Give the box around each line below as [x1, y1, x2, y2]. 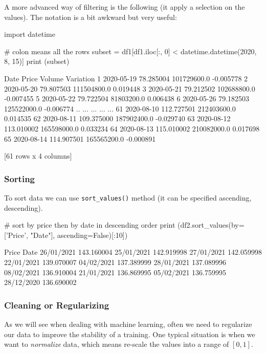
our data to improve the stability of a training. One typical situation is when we [4, 328, 255, 339]
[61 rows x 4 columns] [4, 150, 72, 161]
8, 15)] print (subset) [4, 56, 70, 67]
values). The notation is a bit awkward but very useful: [4, 11, 177, 22]
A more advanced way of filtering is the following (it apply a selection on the [4, 2, 245, 12]
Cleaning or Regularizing [4, 298, 109, 311]
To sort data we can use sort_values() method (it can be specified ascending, [4, 192, 252, 203]
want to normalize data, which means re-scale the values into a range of [4, 339, 229, 349]
